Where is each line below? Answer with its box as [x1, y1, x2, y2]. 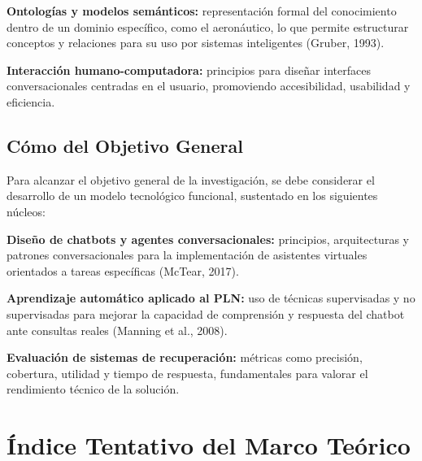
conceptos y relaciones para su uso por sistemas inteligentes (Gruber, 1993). [7, 34, 385, 51]
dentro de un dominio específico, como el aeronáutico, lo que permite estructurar [7, 18, 409, 35]
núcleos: [7, 202, 46, 220]
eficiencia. [7, 93, 55, 110]
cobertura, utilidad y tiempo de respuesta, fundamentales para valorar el [7, 364, 368, 381]
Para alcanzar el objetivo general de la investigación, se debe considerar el [7, 171, 375, 188]
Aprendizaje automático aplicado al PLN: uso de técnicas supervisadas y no [7, 289, 415, 307]
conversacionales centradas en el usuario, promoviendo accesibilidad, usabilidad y [7, 77, 411, 94]
